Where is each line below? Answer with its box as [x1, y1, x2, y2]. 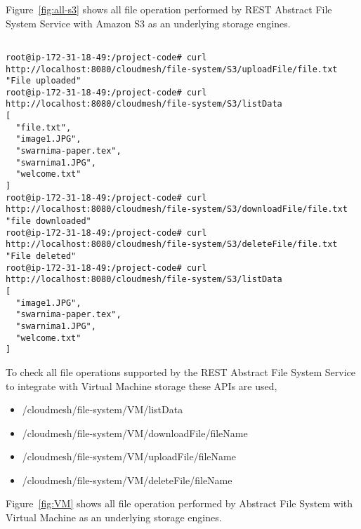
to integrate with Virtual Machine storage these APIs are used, [6, 378, 277, 393]
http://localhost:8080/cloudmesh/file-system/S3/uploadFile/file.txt [6, 64, 338, 74]
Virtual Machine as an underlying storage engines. [6, 510, 222, 525]
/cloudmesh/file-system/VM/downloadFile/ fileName [22, 425, 248, 440]
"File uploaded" [6, 76, 81, 86]
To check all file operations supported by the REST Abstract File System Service [6, 364, 356, 379]
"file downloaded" [6, 216, 91, 227]
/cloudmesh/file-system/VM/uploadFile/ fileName [22, 449, 236, 464]
